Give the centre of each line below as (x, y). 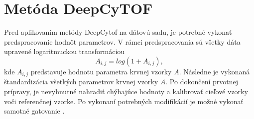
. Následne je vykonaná (214, 71)
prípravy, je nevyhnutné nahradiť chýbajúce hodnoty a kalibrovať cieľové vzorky (126, 91)
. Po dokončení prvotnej (202, 82)
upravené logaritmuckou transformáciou (64, 51)
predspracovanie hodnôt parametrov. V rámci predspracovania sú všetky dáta (122, 41)
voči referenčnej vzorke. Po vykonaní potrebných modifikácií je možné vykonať (124, 101)
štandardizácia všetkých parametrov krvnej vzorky (81, 82)
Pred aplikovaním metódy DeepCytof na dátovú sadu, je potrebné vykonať (118, 32)
